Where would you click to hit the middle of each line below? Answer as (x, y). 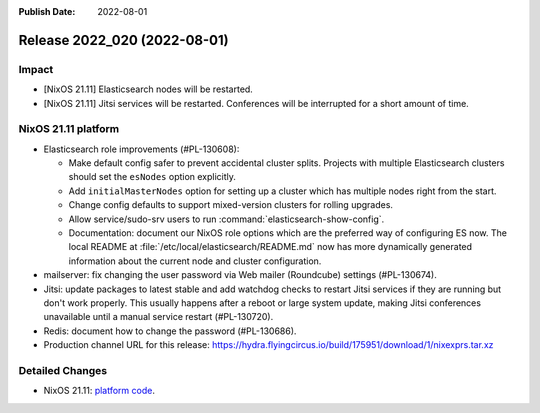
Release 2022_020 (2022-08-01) (123, 40)
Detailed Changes (63, 370)
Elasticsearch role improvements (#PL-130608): (141, 149)
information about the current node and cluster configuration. (195, 261)
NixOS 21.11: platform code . (99, 391)
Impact (36, 69)
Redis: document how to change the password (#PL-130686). (170, 331)
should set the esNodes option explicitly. (152, 177)
